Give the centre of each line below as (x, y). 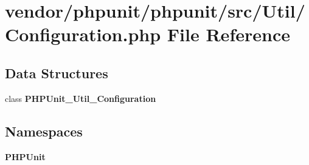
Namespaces (44, 131)
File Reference (228, 34)
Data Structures (57, 72)
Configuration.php (83, 34)
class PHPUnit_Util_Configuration (81, 98)
